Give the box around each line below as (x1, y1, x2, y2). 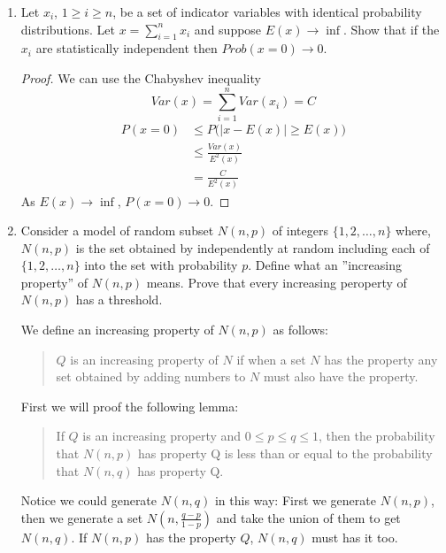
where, (396, 221, 431, 240)
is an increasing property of (70, 349, 219, 368)
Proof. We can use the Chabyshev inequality (20, 68, 261, 87)
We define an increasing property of (20, 320, 214, 339)
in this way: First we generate (214, 491, 376, 510)
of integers (272, 221, 328, 240)
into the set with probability (84, 256, 238, 274)
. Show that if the (343, 19, 440, 38)
